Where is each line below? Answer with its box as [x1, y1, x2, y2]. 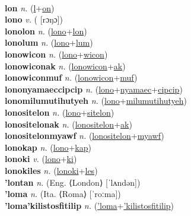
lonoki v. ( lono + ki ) [5, 153, 77, 165]
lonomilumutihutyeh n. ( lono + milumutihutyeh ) [5, 94, 187, 107]
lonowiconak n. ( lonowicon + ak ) [5, 59, 126, 72]
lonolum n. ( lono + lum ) [5, 36, 93, 49]
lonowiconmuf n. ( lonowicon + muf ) [5, 71, 138, 84]
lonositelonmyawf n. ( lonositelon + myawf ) [5, 129, 164, 142]
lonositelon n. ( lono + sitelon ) [5, 106, 114, 118]
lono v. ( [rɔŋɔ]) [5, 13, 63, 26]
